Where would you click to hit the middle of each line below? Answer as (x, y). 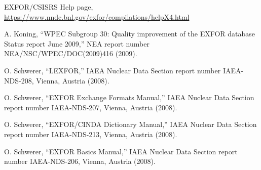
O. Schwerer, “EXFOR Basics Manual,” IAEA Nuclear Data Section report (121, 151)
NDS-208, (19, 80)
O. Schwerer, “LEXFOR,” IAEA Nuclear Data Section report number (113, 70)
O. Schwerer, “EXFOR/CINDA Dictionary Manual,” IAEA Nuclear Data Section (130, 124)
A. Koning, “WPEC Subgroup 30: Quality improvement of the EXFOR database (130, 34)
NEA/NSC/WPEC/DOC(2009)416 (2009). (71, 53)
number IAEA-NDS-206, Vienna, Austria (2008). (80, 161)
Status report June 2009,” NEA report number (77, 43)
